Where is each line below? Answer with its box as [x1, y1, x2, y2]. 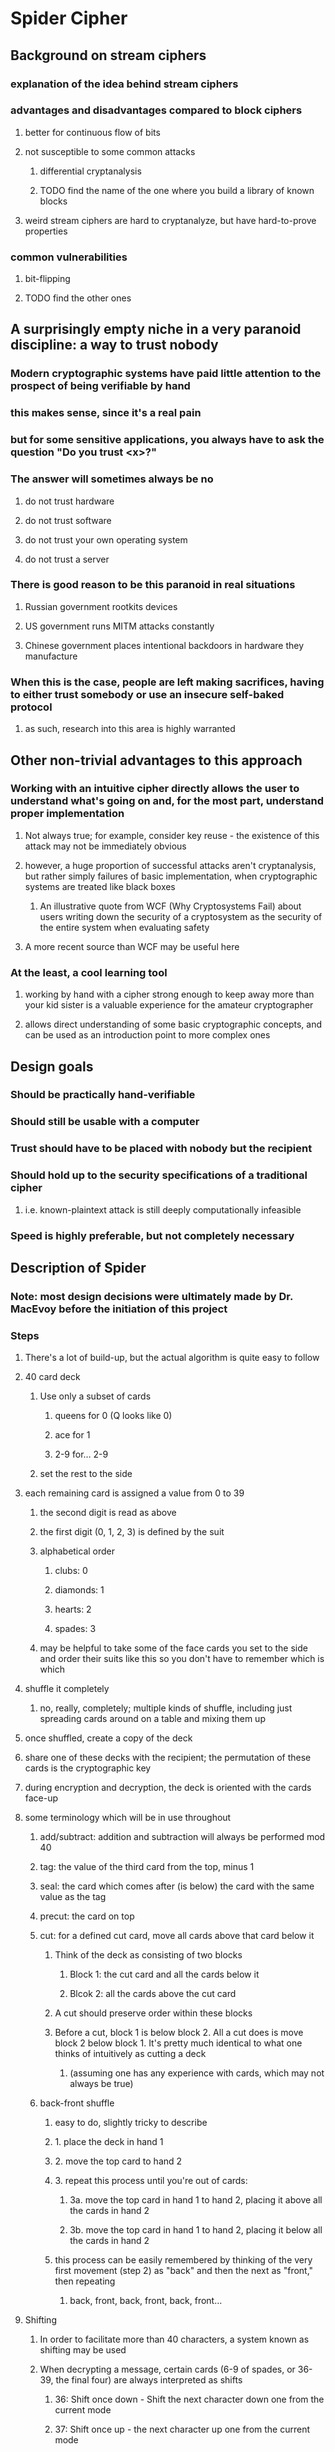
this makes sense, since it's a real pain [10, 406, 202, 420]
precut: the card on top [39, 1910, 135, 1922]
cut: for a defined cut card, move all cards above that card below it [39, 1930, 315, 1942]
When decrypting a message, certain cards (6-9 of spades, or [39, 2363, 296, 2376]
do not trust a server [24, 553, 110, 565]
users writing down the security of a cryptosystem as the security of [39, 910, 323, 922]
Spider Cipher [10, 7, 128, 30]
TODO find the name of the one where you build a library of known [39, 184, 315, 196]
